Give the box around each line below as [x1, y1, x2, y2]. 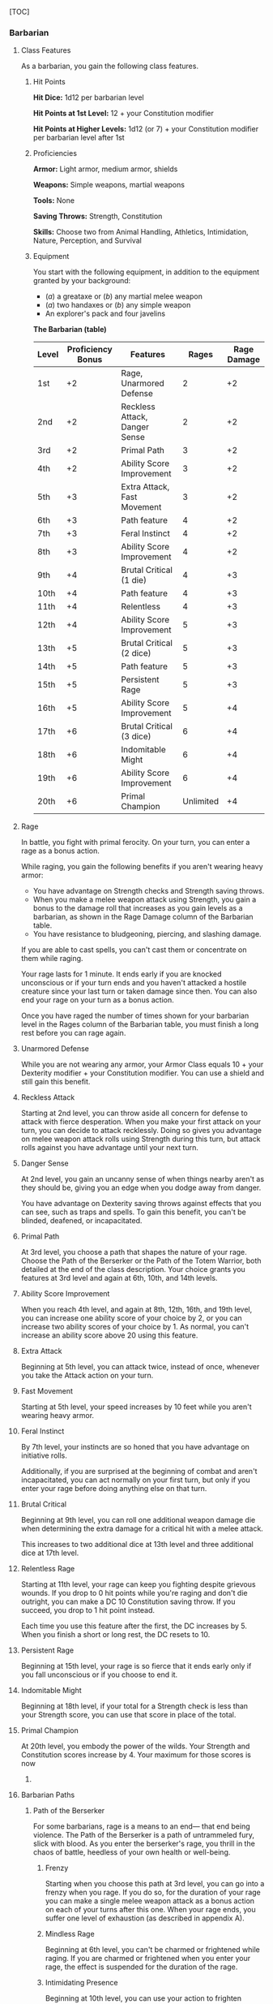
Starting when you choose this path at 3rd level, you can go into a [45, 1879, 265, 1889]
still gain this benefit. [20, 1077, 91, 1087]
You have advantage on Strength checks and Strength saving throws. [32, 886, 265, 896]
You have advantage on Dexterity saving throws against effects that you [20, 1199, 262, 1209]
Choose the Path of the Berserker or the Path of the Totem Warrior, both [20, 1256, 262, 1265]
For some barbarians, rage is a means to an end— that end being [32, 1821, 250, 1831]
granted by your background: [32, 276, 131, 286]
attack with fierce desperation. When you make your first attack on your [20, 1117, 262, 1127]
